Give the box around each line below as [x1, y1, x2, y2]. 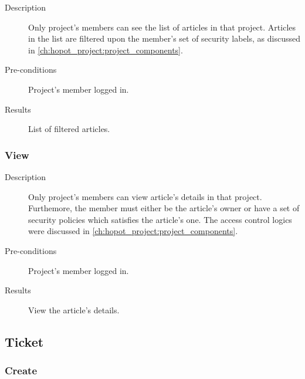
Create [5, 363, 38, 378]
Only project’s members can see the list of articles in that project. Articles [28, 21, 296, 33]
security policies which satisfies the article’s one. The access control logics [28, 213, 292, 225]
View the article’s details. [28, 303, 120, 316]
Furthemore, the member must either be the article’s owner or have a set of [28, 202, 300, 214]
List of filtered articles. [28, 123, 110, 135]
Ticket [5, 332, 44, 350]
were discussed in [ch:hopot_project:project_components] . [28, 225, 238, 237]
